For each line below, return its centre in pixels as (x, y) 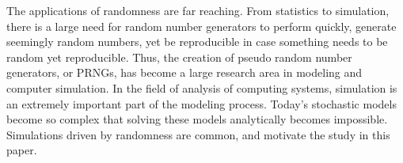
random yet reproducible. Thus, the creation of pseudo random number (179, 57)
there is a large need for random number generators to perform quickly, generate (201, 26)
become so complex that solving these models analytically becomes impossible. (197, 119)
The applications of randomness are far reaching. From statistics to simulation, (198, 10)
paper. (22, 150)
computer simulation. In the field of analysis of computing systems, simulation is (202, 87)
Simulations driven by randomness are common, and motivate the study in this (198, 134)
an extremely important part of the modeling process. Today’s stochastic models (201, 103)
